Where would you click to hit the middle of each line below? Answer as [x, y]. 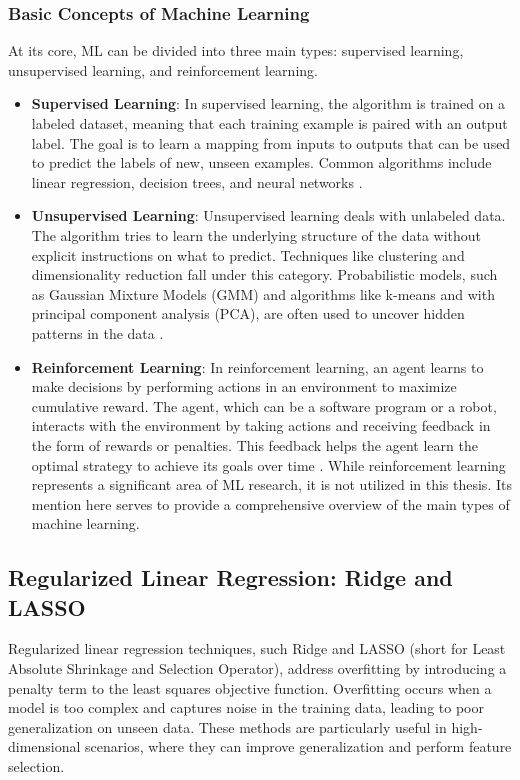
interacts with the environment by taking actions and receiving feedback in [261, 425]
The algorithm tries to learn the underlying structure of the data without [256, 234]
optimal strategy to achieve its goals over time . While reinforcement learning [268, 464]
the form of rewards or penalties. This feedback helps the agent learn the [254, 444]
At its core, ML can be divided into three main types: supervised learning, [236, 50]
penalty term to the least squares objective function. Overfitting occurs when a [250, 687]
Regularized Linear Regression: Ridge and [230, 577]
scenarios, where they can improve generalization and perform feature [298, 746]
